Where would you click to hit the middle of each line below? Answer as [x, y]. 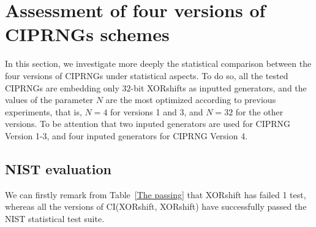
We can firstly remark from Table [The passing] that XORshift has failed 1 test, [156, 194]
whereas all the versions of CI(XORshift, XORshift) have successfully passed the [156, 206]
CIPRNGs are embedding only [62, 87]
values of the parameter [49, 100]
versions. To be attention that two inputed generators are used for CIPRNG [148, 124]
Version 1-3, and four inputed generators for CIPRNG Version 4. [126, 135]
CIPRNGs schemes [87, 34]
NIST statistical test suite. [55, 218]
